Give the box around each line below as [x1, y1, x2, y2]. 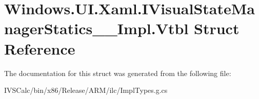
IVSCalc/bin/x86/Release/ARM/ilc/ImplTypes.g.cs [4, 85, 168, 95]
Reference [4, 38, 75, 59]
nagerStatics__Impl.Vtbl [4, 18, 189, 39]
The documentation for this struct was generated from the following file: [4, 67, 231, 78]
